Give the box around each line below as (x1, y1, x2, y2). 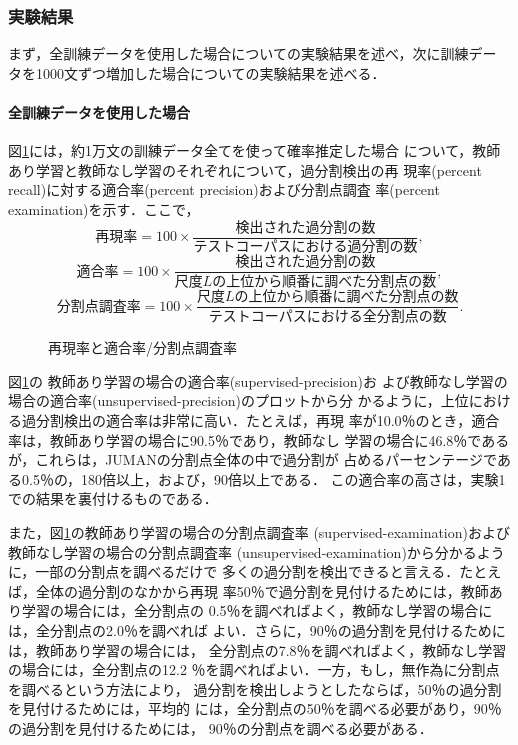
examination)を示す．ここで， (8, 198, 200, 219)
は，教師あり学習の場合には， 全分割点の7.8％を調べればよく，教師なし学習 (8, 639, 507, 660)
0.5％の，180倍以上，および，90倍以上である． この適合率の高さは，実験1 (21, 468, 506, 489)
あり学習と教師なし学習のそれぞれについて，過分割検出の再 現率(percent (8, 159, 482, 180)
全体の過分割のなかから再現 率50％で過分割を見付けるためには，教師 (35, 580, 489, 601)
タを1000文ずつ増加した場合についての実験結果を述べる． (8, 62, 386, 83)
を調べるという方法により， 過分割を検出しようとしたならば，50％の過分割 (8, 678, 502, 699)
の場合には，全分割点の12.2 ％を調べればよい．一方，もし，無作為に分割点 (8, 659, 500, 680)
